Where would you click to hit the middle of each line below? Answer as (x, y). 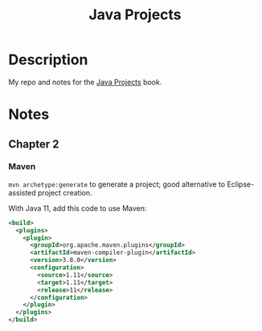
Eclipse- (241, 184)
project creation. (65, 192)
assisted (22, 192)
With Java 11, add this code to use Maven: (78, 208)
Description (48, 60)
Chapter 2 (34, 144)
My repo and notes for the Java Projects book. (85, 82)
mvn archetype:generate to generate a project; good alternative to (117, 184)
